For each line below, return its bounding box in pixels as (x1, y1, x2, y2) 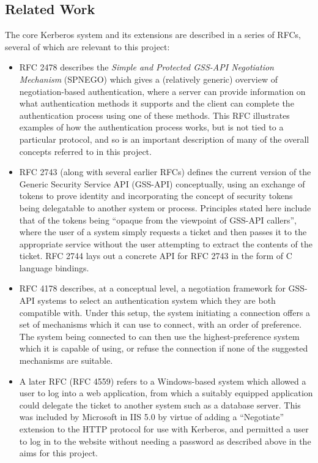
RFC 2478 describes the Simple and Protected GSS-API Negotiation (19, 61, 274, 73)
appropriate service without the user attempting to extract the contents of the (19, 237, 312, 250)
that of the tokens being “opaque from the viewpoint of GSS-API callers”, (19, 213, 297, 226)
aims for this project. (19, 446, 98, 459)
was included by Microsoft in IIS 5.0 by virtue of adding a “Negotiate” (19, 410, 284, 423)
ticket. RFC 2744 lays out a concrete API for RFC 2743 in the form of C (19, 249, 292, 262)
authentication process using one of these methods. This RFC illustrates (19, 108, 290, 121)
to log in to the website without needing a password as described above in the (19, 434, 311, 447)
